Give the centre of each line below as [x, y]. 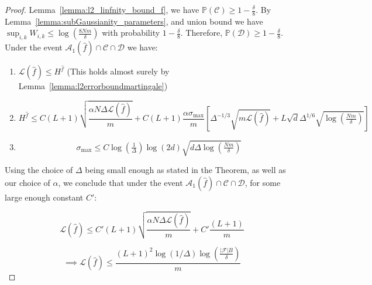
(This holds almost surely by [118, 71]
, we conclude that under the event [120, 182]
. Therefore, [201, 33]
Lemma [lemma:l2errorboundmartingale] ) [93, 86]
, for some [263, 182]
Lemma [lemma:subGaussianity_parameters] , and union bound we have [134, 21]
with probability [131, 33]
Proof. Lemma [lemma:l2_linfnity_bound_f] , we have [102, 9]
